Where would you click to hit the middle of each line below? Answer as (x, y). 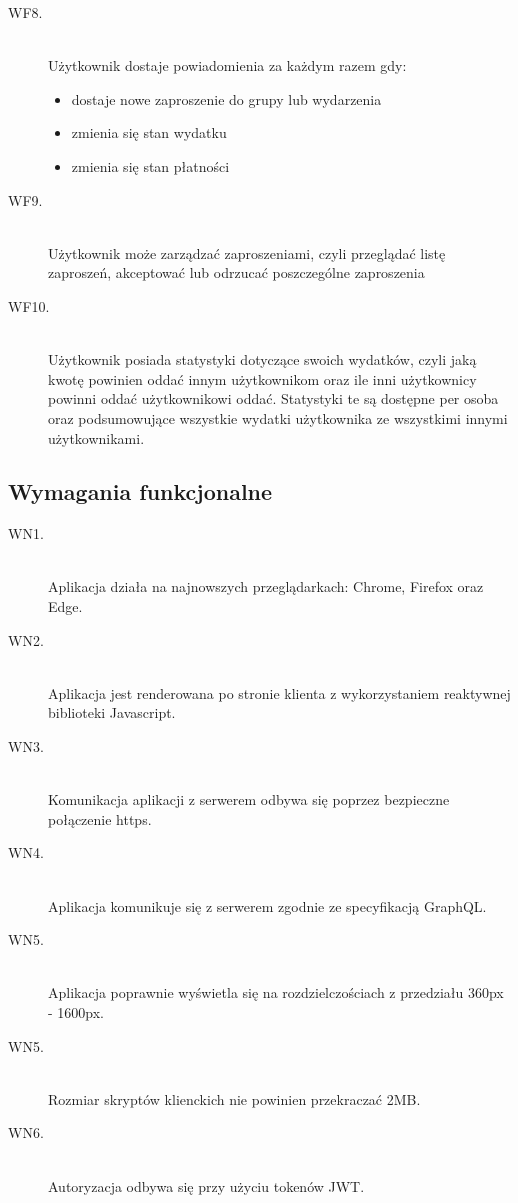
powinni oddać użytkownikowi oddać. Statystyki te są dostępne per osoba (273, 398)
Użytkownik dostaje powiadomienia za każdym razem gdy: (227, 65)
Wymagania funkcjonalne (140, 491)
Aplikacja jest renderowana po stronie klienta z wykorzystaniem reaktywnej (279, 692)
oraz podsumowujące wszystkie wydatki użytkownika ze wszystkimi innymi (278, 417)
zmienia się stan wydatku (149, 132)
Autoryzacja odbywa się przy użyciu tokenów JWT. (206, 1185)
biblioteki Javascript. (112, 712)
